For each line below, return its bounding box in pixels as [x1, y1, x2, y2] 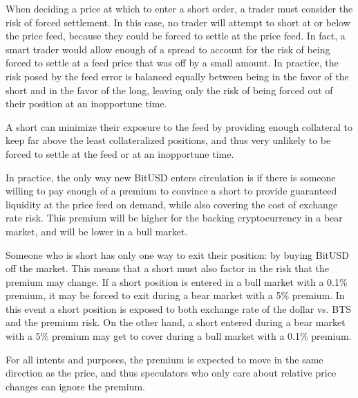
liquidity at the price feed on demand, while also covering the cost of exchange [6, 197, 338, 211]
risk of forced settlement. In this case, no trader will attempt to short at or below [6, 15, 350, 29]
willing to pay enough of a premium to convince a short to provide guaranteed [6, 183, 337, 198]
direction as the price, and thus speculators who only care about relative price [6, 365, 337, 380]
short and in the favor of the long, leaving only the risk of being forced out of [6, 82, 333, 97]
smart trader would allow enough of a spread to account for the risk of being [6, 42, 330, 56]
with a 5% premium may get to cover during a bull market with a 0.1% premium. [6, 329, 352, 343]
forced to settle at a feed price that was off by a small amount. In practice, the [6, 55, 339, 70]
